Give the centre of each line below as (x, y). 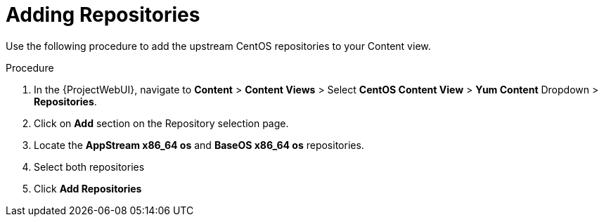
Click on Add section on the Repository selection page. (161, 123)
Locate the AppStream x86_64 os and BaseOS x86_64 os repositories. (199, 145)
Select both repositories (89, 166)
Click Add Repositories (88, 188)
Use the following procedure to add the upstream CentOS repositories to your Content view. (218, 46)
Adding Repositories (103, 15)
